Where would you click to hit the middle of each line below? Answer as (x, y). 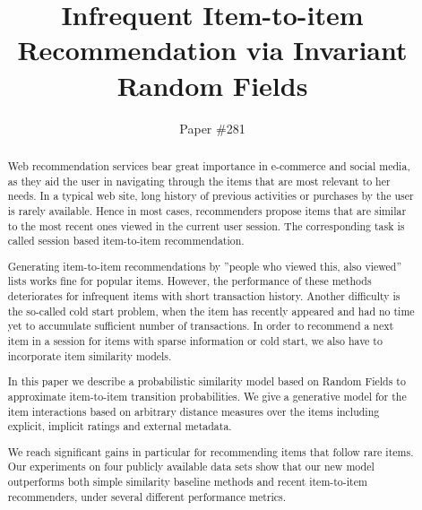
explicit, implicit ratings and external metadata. (120, 426)
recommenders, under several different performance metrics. (147, 496)
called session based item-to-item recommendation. (126, 241)
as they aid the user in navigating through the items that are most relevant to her (199, 181)
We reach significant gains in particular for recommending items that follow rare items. (211, 451)
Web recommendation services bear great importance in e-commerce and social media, (209, 165)
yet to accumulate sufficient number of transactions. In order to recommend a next (201, 326)
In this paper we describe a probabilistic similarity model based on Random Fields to (207, 381)
